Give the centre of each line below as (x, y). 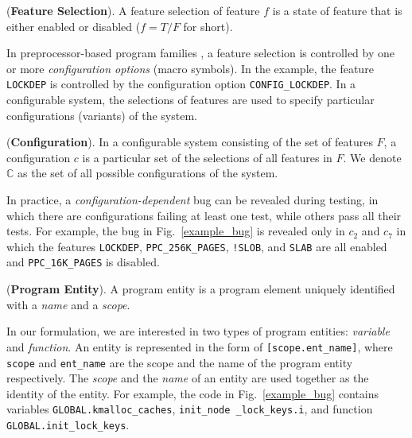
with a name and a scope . (68, 304)
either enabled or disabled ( (74, 26)
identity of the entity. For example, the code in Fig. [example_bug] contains (192, 393)
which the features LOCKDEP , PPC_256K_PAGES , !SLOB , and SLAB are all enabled (197, 246)
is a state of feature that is (337, 10)
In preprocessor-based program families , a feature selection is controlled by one (200, 53)
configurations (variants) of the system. (102, 115)
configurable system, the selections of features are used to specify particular (190, 100)
